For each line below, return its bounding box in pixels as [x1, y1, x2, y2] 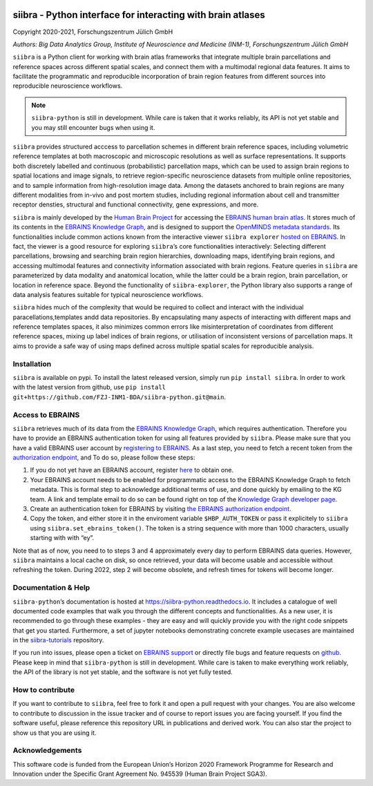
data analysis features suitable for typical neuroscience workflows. [12, 290, 204, 298]
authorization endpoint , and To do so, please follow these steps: [12, 453, 195, 462]
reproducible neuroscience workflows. [12, 82, 123, 90]
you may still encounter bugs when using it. [31, 123, 155, 131]
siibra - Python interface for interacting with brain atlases [12, 9, 265, 21]
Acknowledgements [12, 746, 82, 756]
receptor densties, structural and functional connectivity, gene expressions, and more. [12, 200, 259, 209]
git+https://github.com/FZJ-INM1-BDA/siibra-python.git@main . [12, 392, 226, 401]
